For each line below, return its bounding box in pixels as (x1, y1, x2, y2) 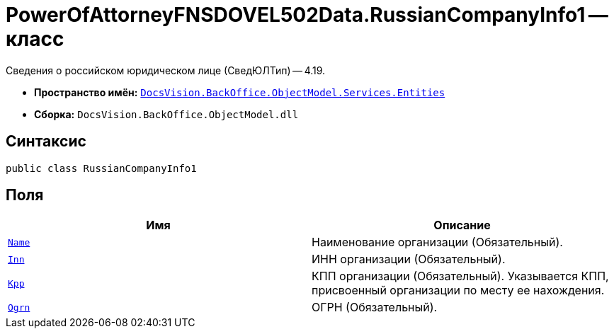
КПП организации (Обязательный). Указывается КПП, (312, 269, 609, 284)
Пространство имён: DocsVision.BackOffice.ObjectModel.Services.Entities (34, 86, 445, 98)
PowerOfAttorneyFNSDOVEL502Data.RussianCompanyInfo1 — (6, 3, 608, 27)
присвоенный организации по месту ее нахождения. (312, 283, 605, 298)
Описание (433, 218, 491, 233)
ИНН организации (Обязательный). (312, 252, 506, 267)
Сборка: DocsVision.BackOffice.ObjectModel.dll (34, 108, 299, 120)
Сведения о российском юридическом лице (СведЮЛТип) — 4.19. (6, 64, 326, 76)
